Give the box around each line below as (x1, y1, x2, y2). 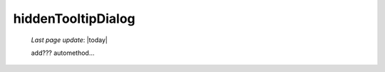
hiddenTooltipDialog (13, 11, 135, 26)
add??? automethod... (31, 48, 95, 57)
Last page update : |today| (31, 36, 108, 44)
